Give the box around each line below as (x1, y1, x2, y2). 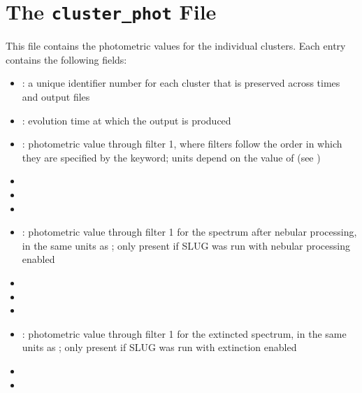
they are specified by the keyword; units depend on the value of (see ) (22, 150, 321, 164)
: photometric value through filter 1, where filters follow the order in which (22, 136, 342, 151)
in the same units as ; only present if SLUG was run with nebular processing (22, 238, 351, 252)
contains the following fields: (6, 52, 127, 66)
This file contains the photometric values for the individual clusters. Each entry (6, 38, 346, 53)
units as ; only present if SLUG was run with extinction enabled (22, 340, 297, 355)
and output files (22, 90, 90, 104)
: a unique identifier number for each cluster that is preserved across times (22, 76, 340, 90)
